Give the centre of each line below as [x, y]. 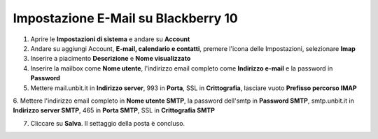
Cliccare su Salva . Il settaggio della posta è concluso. [108, 123]
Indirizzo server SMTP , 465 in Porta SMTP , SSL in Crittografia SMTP [114, 110]
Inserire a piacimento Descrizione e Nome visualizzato [111, 59]
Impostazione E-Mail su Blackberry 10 [125, 18]
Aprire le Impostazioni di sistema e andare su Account [110, 39]
